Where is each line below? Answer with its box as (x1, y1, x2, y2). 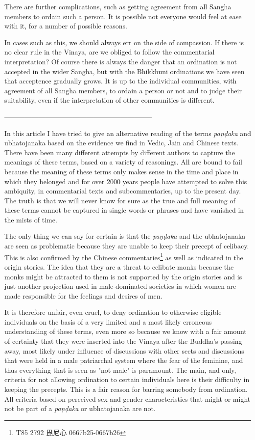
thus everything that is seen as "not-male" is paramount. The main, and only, (4, 364, 236, 375)
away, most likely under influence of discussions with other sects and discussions (4, 345, 244, 356)
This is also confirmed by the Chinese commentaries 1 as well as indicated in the (4, 250, 243, 262)
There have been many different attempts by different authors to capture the (4, 147, 235, 157)
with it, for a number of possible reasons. (4, 21, 127, 31)
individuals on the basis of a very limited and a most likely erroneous (4, 316, 212, 327)
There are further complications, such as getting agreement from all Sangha (4, 1, 232, 11)
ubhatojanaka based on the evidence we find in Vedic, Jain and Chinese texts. (4, 137, 239, 148)
